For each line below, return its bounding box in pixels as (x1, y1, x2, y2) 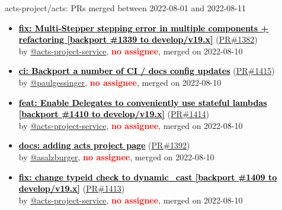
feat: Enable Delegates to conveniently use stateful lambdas (18, 96, 267, 108)
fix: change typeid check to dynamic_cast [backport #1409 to (18, 170, 277, 183)
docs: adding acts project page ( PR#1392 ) (18, 139, 190, 151)
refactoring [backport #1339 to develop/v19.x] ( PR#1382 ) (18, 33, 258, 46)
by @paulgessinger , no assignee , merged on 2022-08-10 (18, 76, 222, 88)
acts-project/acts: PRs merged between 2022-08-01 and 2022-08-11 (5, 2, 246, 14)
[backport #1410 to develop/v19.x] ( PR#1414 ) (18, 108, 209, 120)
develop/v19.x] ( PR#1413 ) (18, 182, 125, 195)
